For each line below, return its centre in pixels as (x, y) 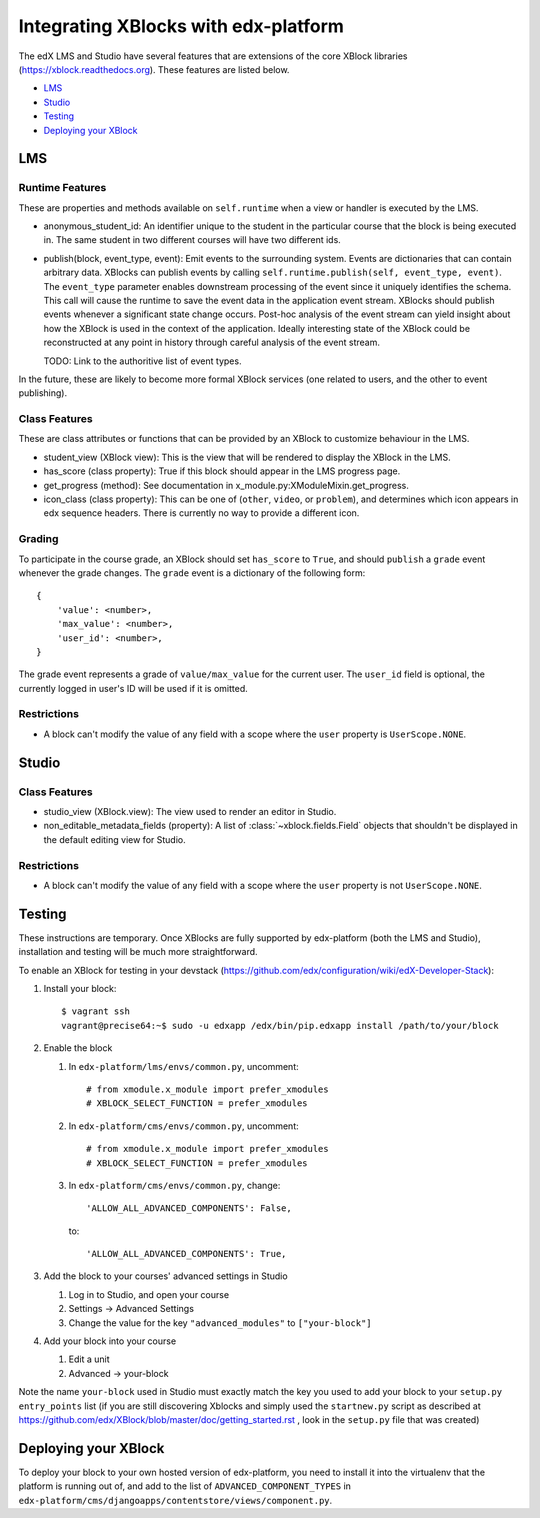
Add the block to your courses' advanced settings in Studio (166, 1276)
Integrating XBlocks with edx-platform (181, 26)
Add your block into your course (110, 1341)
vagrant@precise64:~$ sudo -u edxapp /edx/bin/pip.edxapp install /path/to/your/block (280, 1025)
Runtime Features (62, 188)
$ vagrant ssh (95, 1011)
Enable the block (78, 1048)
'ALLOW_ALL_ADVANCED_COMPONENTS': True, (186, 1254)
